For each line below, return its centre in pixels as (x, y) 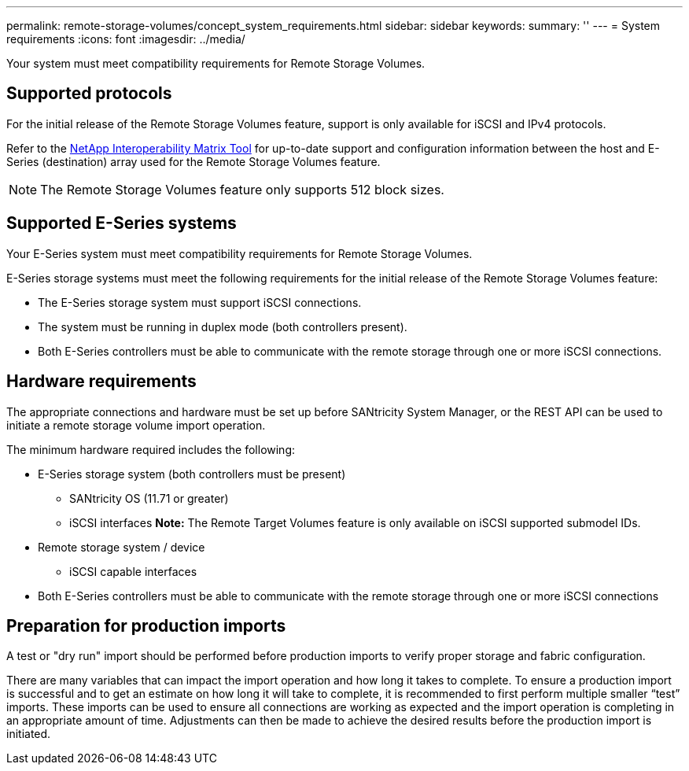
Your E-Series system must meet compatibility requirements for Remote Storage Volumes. (239, 253)
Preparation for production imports (146, 625)
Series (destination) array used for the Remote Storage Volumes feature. (193, 161)
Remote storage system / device (122, 547)
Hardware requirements (101, 382)
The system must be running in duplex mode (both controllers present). (223, 326)
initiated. (29, 734)
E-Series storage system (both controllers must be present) (192, 474)
